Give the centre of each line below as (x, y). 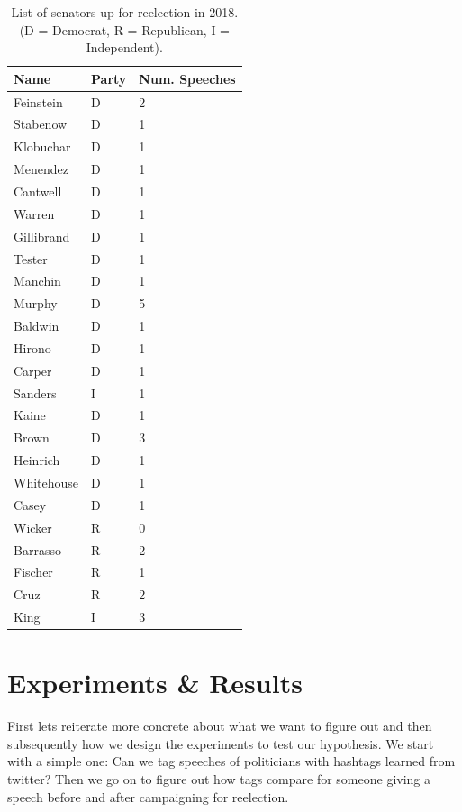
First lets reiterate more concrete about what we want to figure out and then (220, 726)
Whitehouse (46, 482)
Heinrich (37, 460)
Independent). (124, 47)
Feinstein (38, 101)
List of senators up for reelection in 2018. (125, 12)
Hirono (32, 347)
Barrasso (37, 549)
